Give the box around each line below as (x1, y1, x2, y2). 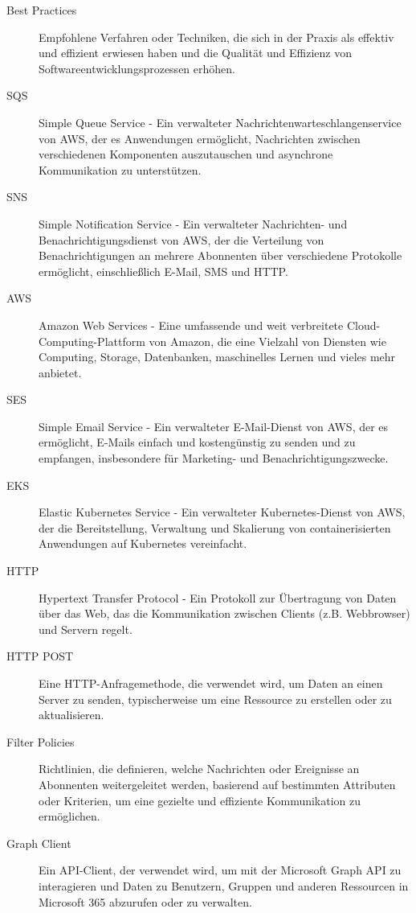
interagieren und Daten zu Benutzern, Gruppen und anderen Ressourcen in (39, 877, 409, 894)
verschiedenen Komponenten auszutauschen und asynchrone (39, 146, 333, 162)
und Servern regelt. (39, 620, 133, 637)
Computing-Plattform (39, 332, 145, 349)
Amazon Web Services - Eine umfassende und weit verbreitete (39, 316, 344, 333)
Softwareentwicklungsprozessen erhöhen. (39, 60, 235, 76)
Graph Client (6, 834, 71, 851)
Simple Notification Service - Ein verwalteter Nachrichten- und (39, 215, 348, 232)
